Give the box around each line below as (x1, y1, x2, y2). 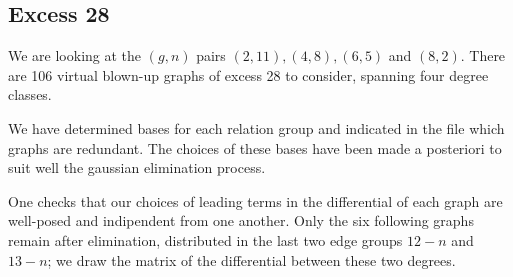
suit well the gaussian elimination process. (8, 157, 266, 178)
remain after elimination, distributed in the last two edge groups (8, 229, 403, 250)
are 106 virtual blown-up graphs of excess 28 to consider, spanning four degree (8, 64, 489, 85)
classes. (8, 84, 52, 105)
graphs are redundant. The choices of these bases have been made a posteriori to (8, 137, 502, 158)
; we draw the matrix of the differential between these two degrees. (47, 249, 456, 270)
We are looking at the (8, 45, 142, 66)
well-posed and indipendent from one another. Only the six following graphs (8, 210, 474, 231)
